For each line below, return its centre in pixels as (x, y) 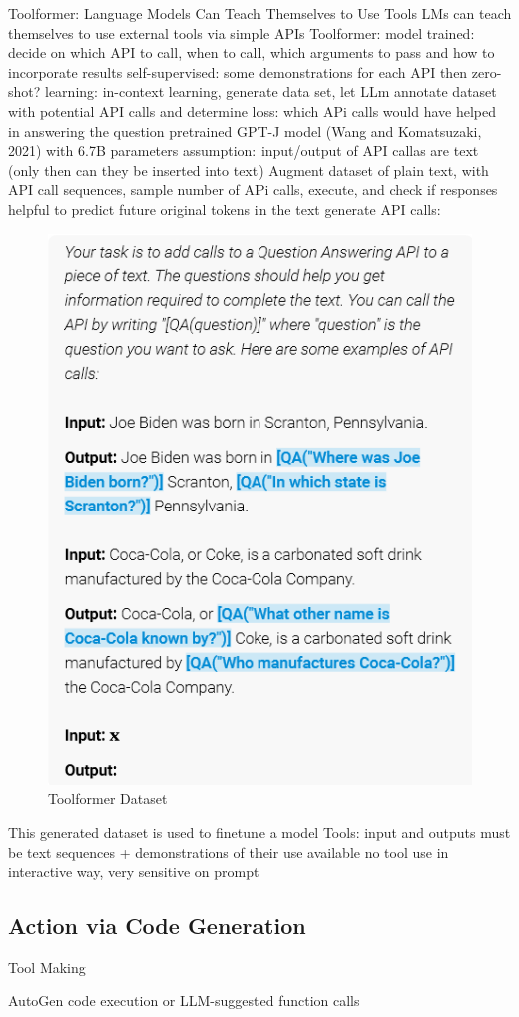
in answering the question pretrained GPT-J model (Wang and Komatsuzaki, (245, 130)
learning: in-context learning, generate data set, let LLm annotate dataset (271, 91)
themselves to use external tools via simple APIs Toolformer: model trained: (241, 32)
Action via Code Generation (157, 925)
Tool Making (47, 966)
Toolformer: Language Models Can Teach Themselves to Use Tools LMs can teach (260, 13)
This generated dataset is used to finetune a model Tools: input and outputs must (259, 831)
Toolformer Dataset (108, 798)
